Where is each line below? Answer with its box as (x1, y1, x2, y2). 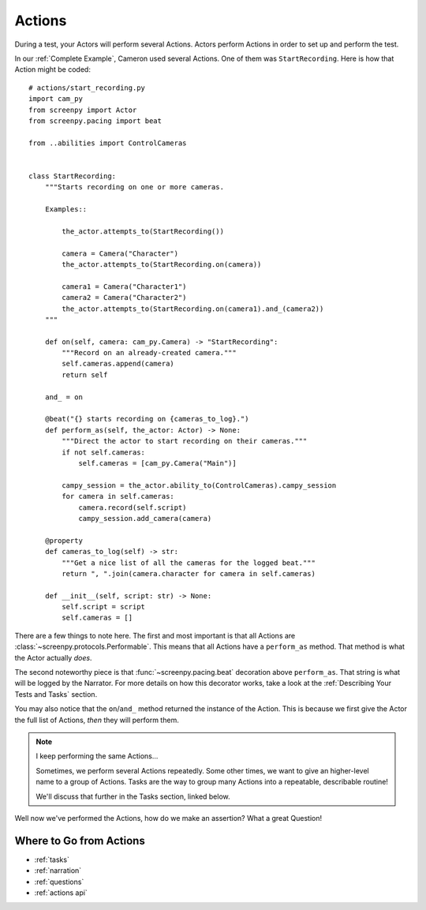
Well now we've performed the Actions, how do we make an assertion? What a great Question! (14, 813, 323, 822)
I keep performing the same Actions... (35, 751, 159, 761)
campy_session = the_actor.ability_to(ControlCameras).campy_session (62, 481, 337, 489)
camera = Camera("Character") (62, 249, 179, 258)
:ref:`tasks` (34, 855, 70, 864)
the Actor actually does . (14, 653, 92, 662)
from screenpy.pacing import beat (28, 116, 162, 125)
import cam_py (28, 95, 83, 103)
